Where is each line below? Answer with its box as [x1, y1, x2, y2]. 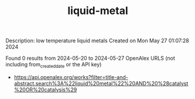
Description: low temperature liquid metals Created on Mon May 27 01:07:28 [5, 37, 190, 45]
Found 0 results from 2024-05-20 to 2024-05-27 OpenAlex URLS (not [5, 54, 175, 62]
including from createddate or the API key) [5, 61, 102, 69]
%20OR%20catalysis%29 [13, 86, 77, 93]
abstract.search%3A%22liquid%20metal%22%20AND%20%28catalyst [13, 80, 189, 87]
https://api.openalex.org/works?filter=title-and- [13, 73, 128, 80]
